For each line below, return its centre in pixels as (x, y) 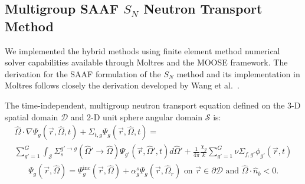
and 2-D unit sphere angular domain (137, 116)
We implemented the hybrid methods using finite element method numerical (142, 50)
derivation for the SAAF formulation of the (83, 73)
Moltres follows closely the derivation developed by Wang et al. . (122, 85)
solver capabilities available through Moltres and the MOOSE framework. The (146, 62)
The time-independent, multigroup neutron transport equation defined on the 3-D (153, 105)
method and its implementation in (238, 73)
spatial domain (32, 116)
